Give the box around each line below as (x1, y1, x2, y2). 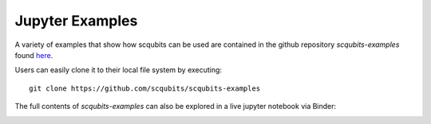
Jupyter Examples (14, 12, 138, 29)
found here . (14, 50, 53, 60)
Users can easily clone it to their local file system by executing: (14, 65, 223, 75)
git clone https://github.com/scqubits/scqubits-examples (29, 83, 261, 93)
